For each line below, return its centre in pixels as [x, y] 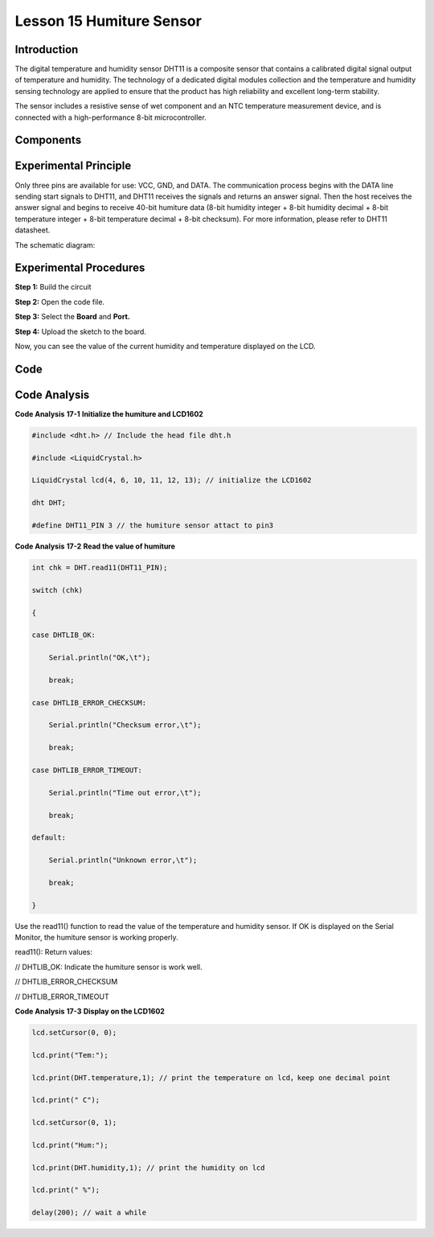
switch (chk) [57, 590]
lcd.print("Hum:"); [70, 1145]
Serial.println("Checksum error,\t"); [125, 725]
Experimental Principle [73, 166]
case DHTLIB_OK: [64, 635]
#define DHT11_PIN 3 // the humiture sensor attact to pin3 [153, 526]
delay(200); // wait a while [89, 1213]
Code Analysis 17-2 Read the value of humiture [95, 546]
